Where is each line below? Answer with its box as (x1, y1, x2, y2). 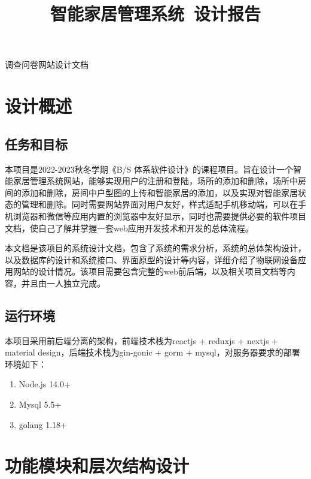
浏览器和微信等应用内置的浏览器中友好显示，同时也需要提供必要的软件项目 (13, 209, 306, 222)
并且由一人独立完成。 (21, 276, 105, 289)
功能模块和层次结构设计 (5, 453, 190, 478)
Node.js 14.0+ (19, 378, 71, 390)
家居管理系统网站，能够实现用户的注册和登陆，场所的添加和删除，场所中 (13, 174, 298, 187)
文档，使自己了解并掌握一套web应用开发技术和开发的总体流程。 (5, 221, 254, 234)
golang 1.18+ (19, 418, 67, 430)
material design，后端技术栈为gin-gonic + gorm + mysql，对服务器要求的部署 (5, 346, 300, 359)
